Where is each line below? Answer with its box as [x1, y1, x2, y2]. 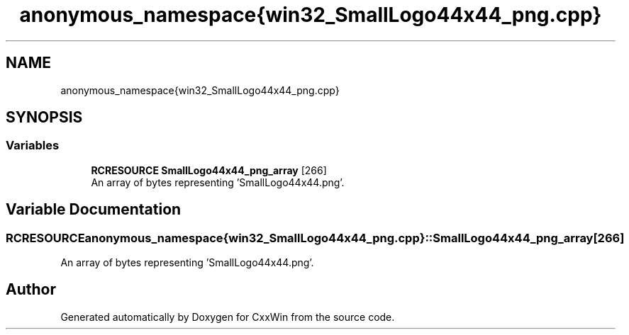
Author [6, 280, 56, 299]
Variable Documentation [6, 200, 182, 219]
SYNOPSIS [6, 108, 83, 127]
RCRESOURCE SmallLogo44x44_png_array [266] [91, 164, 327, 176]
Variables [6, 138, 60, 153]
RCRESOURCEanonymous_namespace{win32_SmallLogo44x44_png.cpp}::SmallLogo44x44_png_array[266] [6, 230, 625, 245]
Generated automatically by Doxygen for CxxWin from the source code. [60, 310, 395, 323]
